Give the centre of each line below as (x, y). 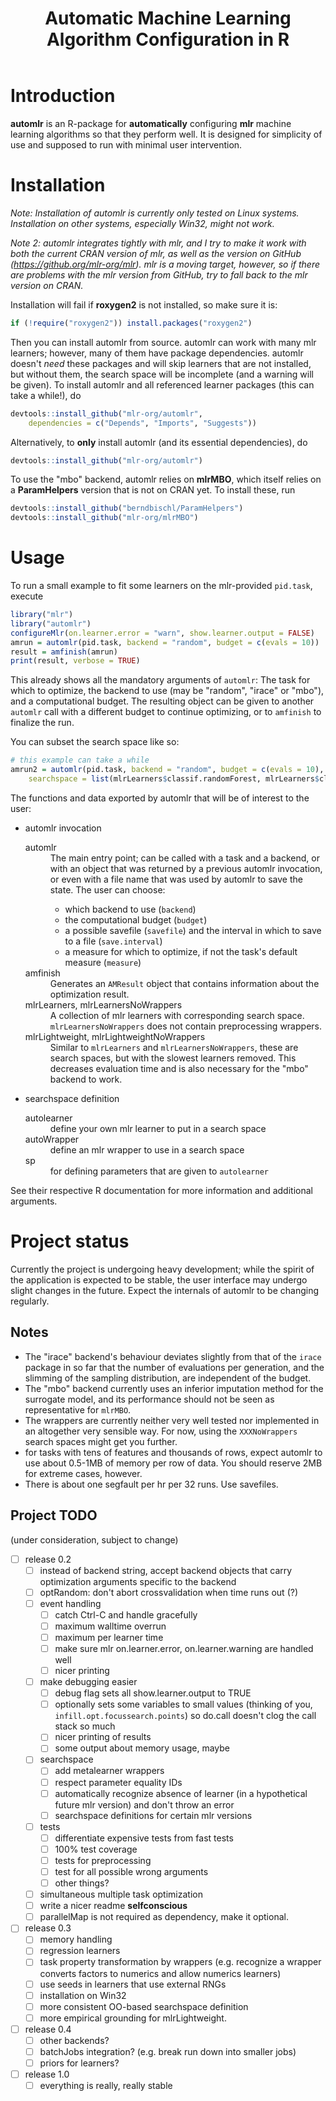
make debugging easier (88, 1682)
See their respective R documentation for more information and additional (161, 1190)
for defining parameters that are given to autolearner (159, 1171)
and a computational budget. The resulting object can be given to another (162, 701)
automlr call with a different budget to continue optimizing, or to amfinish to (166, 712)
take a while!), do (46, 395)
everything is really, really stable (106, 2086)
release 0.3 (48, 1928)
